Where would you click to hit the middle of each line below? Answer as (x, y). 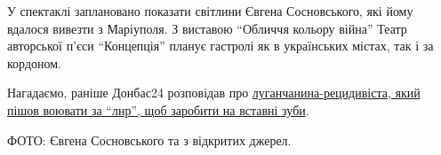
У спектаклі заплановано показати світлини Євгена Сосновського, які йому (210, 11)
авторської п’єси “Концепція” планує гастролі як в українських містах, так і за (220, 46)
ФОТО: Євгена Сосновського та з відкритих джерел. (149, 139)
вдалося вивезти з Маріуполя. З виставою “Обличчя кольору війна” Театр (207, 28)
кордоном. (35, 62)
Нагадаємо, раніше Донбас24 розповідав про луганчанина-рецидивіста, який (214, 93)
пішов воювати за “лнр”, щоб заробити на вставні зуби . (158, 109)
